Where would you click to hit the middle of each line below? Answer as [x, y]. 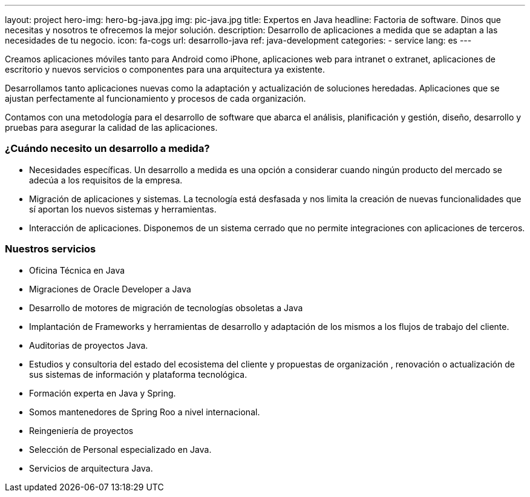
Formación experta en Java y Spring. [103, 393]
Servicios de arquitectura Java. [91, 468]
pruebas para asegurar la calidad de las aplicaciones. [111, 127]
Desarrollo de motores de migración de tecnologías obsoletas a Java [166, 308]
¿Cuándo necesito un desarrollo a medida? [107, 149]
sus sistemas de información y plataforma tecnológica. [138, 374]
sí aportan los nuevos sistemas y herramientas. [123, 209]
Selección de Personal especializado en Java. [120, 449]
